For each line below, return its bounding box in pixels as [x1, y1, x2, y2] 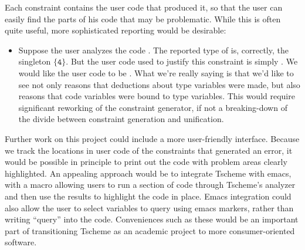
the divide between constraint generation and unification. [18, 113, 224, 125]
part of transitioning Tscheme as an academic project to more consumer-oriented [5, 224, 295, 237]
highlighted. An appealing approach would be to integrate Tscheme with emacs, [5, 167, 292, 179]
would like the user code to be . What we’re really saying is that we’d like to [18, 66, 294, 79]
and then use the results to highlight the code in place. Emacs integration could [5, 190, 292, 202]
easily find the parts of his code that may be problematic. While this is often [5, 12, 281, 25]
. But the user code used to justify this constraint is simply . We [66, 55, 298, 67]
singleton [18, 55, 51, 67]
